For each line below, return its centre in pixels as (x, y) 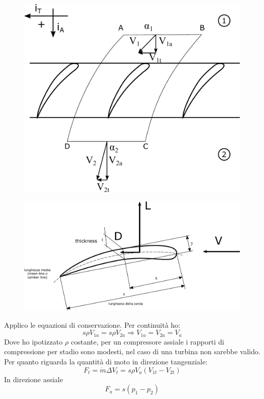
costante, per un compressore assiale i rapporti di (148, 341)
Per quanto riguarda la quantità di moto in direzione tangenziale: (106, 362)
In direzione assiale (34, 379)
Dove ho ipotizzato (33, 341)
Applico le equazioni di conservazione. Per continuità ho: (92, 324)
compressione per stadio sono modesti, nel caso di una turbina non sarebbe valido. (132, 351)
